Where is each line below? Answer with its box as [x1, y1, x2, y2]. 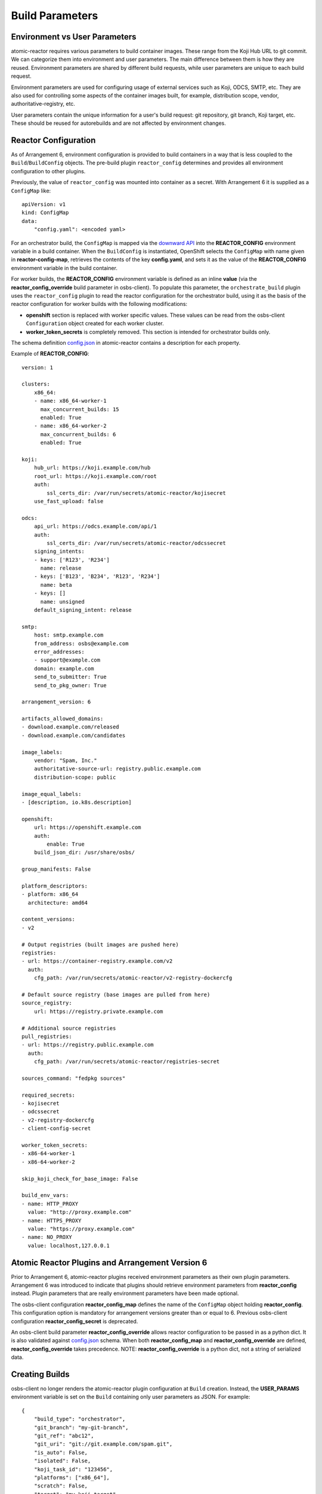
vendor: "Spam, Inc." [33, 757, 98, 764]
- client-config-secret [21, 1125, 91, 1132]
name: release [40, 565, 82, 572]
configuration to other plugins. [11, 167, 86, 174]
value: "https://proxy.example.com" [27, 1225, 135, 1232]
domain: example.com [33, 665, 94, 672]
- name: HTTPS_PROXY [21, 1217, 82, 1224]
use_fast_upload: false [33, 498, 104, 504]
